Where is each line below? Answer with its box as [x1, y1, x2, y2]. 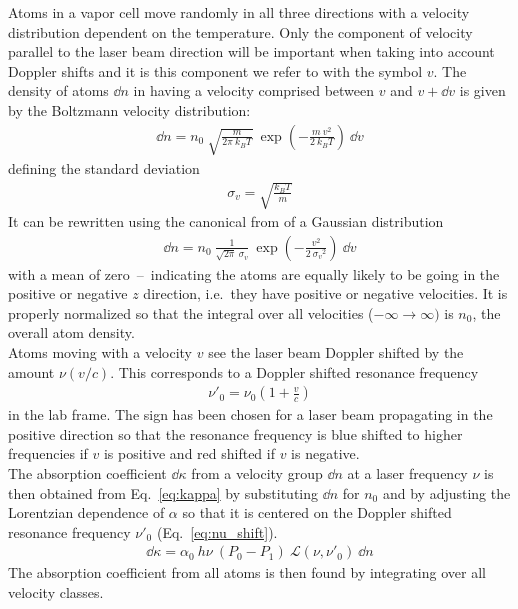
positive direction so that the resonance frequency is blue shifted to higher [8, 423, 463, 444]
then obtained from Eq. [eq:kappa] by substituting [8, 482, 319, 503]
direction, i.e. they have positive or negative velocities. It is [143, 283, 508, 304]
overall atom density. [8, 322, 135, 343]
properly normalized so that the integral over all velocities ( [8, 302, 374, 323]
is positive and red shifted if [103, 443, 275, 464]
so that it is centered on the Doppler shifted [182, 502, 452, 523]
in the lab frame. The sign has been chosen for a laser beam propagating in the [8, 404, 493, 425]
